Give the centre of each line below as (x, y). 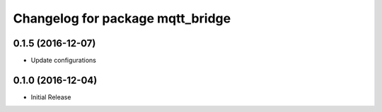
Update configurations (64, 61)
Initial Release (51, 97)
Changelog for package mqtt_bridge (122, 18)
